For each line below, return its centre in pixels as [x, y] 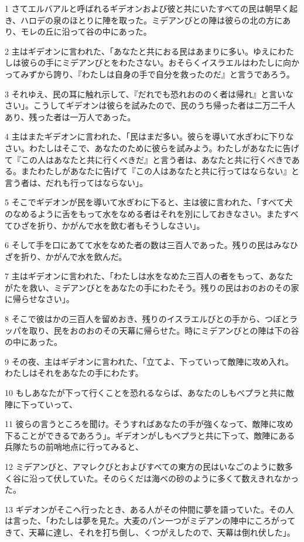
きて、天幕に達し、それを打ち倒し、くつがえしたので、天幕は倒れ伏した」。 [150, 532]
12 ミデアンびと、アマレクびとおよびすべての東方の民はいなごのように [141, 466]
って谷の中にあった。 [111, 31]
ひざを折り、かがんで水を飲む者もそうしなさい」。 [109, 225]
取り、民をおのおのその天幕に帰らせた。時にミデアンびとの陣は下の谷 [164, 330]
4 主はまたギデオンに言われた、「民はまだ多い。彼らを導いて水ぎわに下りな [149, 136]
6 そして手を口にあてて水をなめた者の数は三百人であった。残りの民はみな [147, 245]
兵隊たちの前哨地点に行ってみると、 [74, 447]
